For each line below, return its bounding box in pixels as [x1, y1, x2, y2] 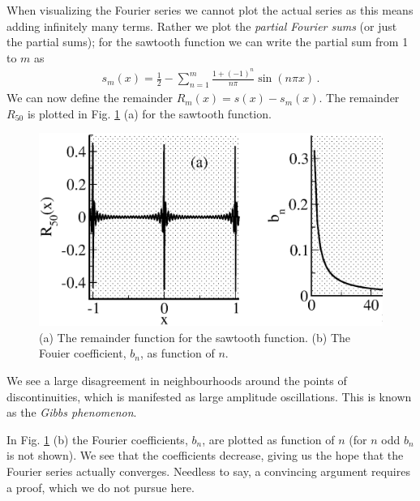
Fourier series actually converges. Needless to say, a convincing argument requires [6, 462, 410, 479]
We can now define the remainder [6, 89, 174, 106]
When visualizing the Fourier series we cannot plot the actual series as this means [6, 2, 414, 18]
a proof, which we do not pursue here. [6, 478, 195, 495]
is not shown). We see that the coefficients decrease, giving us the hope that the [6, 447, 404, 464]
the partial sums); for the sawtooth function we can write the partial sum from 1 [6, 33, 409, 50]
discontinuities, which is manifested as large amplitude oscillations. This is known [6, 388, 412, 405]
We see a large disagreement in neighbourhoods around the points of [6, 371, 347, 388]
